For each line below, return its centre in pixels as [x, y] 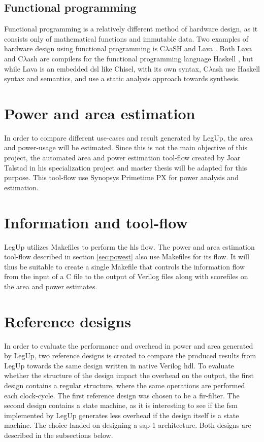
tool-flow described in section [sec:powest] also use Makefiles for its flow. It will [127, 257]
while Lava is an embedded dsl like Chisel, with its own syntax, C [106, 68]
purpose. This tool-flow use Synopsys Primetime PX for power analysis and [121, 177]
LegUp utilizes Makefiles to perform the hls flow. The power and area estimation [129, 246]
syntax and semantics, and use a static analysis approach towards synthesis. [122, 78]
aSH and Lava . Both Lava [211, 48]
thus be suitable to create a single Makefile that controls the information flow [125, 266]
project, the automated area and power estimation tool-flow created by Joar [122, 158]
